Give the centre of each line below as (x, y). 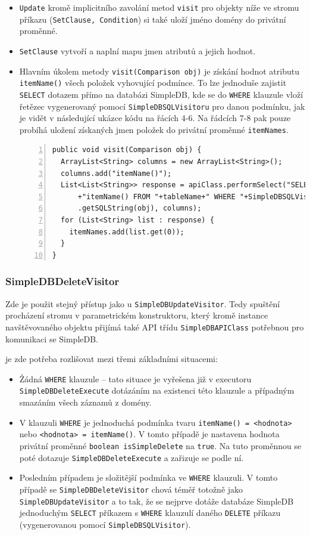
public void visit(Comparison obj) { (127, 150)
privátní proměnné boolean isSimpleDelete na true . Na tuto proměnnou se (160, 445)
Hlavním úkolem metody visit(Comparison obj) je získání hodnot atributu (159, 71)
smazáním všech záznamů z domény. (85, 402)
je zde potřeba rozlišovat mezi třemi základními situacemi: (112, 359)
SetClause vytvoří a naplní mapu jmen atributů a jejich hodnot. (137, 50)
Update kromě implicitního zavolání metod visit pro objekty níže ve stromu (159, 7)
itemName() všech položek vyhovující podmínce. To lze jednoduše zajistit (153, 83)
